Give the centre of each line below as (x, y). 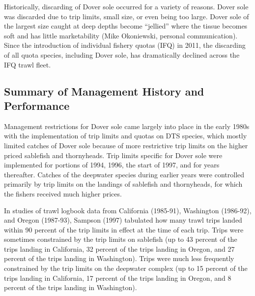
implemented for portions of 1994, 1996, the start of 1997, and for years (112, 165)
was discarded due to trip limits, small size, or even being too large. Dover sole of (127, 16)
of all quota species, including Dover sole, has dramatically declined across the (122, 54)
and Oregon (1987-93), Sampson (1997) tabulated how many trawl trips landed (123, 220)
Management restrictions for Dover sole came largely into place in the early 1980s (127, 126)
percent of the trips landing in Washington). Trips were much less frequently (119, 258)
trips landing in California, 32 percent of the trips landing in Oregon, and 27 (119, 248)
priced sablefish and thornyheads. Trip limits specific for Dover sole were (113, 155)
